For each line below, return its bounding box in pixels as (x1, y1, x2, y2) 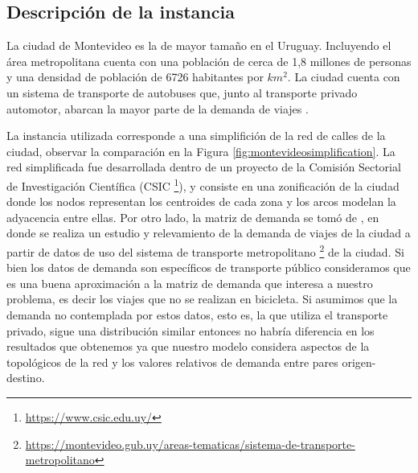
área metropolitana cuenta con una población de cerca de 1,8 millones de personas (6, 52, 412, 69)
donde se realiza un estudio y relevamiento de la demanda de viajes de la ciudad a (6, 224, 411, 241)
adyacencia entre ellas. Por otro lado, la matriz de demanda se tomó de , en (6, 208, 379, 225)
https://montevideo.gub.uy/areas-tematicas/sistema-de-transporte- (25, 435, 355, 452)
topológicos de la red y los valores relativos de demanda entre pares (6, 353, 338, 370)
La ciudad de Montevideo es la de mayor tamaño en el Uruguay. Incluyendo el (6, 37, 391, 54)
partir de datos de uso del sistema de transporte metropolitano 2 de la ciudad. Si (6, 241, 404, 260)
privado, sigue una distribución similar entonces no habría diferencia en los (6, 322, 375, 339)
